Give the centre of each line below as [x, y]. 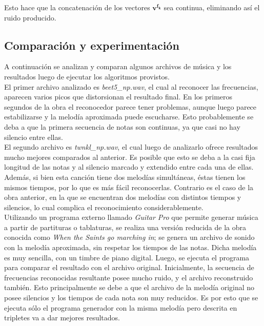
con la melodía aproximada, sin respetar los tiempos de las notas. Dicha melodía [130, 247]
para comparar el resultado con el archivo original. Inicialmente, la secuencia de [129, 267]
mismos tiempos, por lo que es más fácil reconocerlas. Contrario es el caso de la [129, 187]
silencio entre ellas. [34, 137]
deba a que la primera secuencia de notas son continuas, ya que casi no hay [122, 126]
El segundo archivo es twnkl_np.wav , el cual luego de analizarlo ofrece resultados [131, 147]
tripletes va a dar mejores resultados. [62, 318]
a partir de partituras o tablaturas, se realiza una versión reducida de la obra [125, 227]
